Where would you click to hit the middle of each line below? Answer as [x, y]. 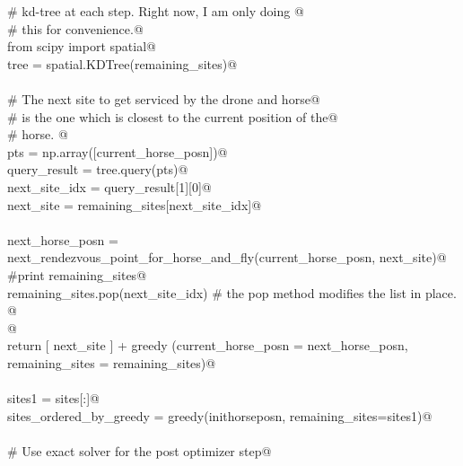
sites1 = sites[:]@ [53, 398]
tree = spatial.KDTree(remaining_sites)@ [122, 63]
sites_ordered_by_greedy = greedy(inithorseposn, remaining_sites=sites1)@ [220, 415]
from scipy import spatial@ [82, 46]
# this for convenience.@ [75, 28]
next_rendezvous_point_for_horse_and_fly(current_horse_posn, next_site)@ [227, 257]
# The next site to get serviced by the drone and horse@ [164, 98]
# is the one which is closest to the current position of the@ [173, 116]
